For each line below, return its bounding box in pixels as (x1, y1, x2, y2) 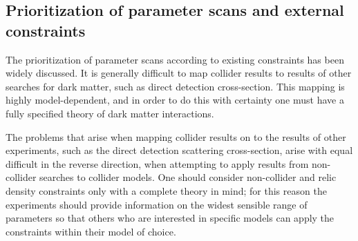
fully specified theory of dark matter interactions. (6, 106, 214, 120)
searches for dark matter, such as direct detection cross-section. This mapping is (6, 79, 345, 93)
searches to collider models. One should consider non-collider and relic (39, 170, 337, 184)
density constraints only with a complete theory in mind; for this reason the (6, 183, 327, 197)
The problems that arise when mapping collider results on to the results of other (6, 129, 346, 144)
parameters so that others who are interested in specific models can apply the (6, 211, 335, 225)
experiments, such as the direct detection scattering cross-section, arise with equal (6, 143, 353, 157)
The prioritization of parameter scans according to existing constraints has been (6, 52, 344, 66)
